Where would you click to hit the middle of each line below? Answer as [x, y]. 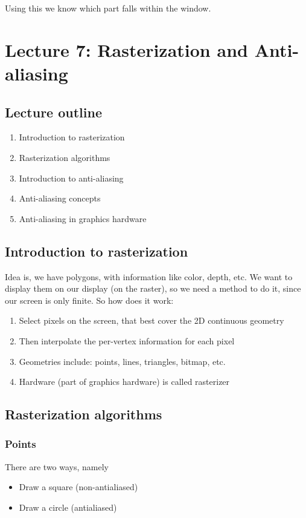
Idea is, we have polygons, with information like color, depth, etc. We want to [149, 276]
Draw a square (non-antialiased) [78, 487]
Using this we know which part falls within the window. [108, 8]
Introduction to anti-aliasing [71, 178]
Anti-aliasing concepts [60, 198]
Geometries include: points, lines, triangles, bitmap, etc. [122, 361]
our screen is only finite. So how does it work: [89, 300]
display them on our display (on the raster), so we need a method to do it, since [153, 288]
